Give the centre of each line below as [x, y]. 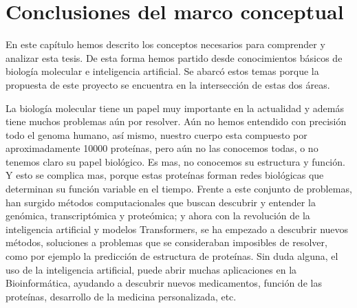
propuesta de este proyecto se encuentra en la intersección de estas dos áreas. [168, 84]
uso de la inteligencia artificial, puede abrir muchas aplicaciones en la [151, 269]
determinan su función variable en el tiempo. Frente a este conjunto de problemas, [179, 189]
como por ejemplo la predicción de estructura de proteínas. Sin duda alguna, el [172, 256]
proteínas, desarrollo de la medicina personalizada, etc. [121, 296]
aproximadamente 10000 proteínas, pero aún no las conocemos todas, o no [162, 148]
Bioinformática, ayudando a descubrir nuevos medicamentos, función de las [164, 283]
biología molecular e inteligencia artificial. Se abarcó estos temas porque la [162, 71]
